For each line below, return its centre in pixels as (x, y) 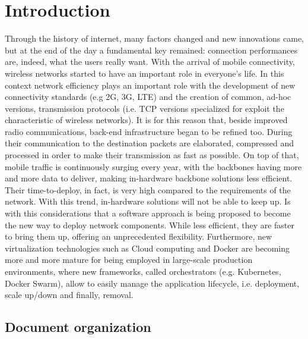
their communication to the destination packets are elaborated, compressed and (149, 143)
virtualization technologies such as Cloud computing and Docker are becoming (147, 248)
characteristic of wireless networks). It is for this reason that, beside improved (146, 120)
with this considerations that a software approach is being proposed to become (148, 213)
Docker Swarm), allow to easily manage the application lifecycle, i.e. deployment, (152, 283)
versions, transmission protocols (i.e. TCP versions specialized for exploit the (145, 108)
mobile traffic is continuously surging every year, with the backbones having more (153, 166)
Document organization (78, 327)
